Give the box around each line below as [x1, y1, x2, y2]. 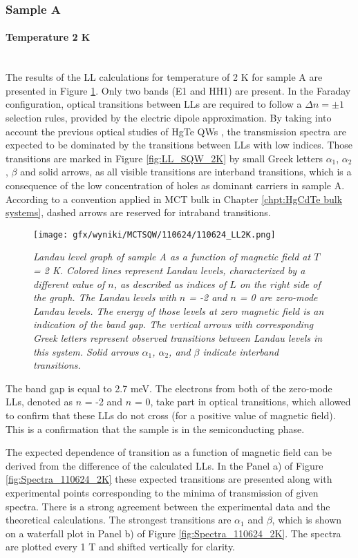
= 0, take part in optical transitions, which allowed [134, 394, 351, 409]
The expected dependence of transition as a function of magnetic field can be [6, 445, 332, 459]
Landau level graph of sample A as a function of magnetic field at [33, 249, 311, 264]
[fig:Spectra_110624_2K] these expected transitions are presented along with [6, 472, 332, 486]
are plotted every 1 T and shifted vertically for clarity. [6, 539, 236, 554]
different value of [33, 276, 105, 291]
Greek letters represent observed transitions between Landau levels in [33, 330, 323, 345]
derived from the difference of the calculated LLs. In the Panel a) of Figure [6, 458, 323, 472]
